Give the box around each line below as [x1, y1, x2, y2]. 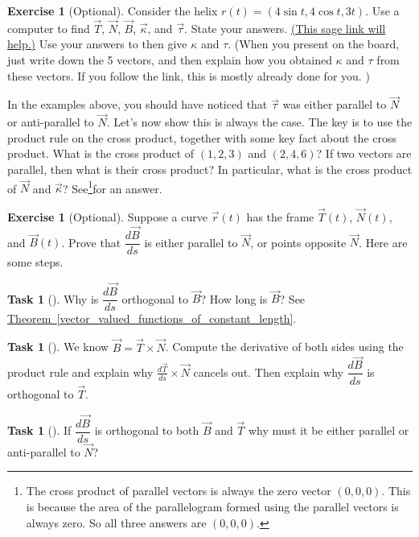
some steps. [7, 253, 64, 270]
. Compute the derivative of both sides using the [165, 338, 404, 355]
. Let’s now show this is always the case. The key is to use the [106, 114, 413, 130]
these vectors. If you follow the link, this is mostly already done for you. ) [7, 67, 370, 84]
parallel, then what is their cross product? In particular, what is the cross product [7, 161, 413, 177]
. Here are [359, 233, 408, 250]
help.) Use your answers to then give [7, 35, 187, 52]
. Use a [365, 2, 400, 19]
